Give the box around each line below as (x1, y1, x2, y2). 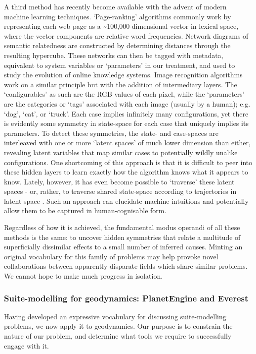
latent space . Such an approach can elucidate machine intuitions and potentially (4, 195, 249, 206)
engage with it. (4, 340, 49, 351)
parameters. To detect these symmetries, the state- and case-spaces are (4, 127, 218, 138)
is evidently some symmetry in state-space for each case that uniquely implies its (4, 118, 249, 128)
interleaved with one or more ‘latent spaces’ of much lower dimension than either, (4, 137, 251, 148)
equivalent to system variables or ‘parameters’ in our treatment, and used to (4, 59, 235, 70)
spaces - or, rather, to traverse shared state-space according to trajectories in (4, 186, 237, 196)
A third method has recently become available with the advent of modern (4, 1, 227, 11)
